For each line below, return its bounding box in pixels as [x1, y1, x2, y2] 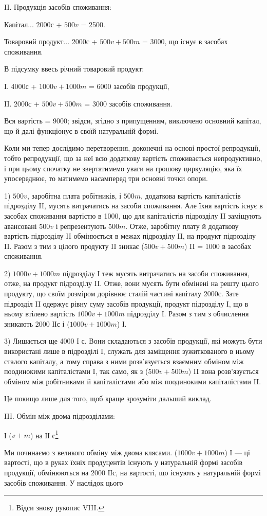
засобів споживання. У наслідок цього [4, 477, 123, 488]
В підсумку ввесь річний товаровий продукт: [4, 63, 144, 74]
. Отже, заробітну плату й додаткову [125, 220, 239, 231]
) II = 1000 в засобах [184, 240, 251, 251]
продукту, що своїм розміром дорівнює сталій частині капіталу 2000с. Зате [4, 288, 239, 299]
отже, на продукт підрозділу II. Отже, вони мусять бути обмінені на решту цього [4, 278, 259, 289]
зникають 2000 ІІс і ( [4, 318, 70, 329]
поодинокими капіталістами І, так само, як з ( [4, 366, 148, 377]
